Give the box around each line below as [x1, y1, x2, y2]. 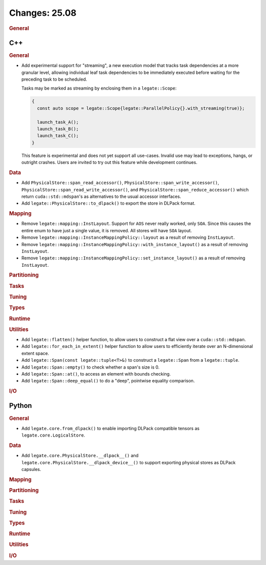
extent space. [21, 350, 49, 356]
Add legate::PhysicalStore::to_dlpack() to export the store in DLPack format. [21, 200, 196, 206]
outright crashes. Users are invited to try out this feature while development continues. [21, 159, 198, 165]
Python [9, 402, 32, 410]
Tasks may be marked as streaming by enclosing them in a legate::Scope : [21, 85, 177, 91]
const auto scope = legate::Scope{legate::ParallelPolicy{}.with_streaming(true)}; [37, 105, 245, 111]
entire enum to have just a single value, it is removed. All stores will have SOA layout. [21, 227, 192, 233]
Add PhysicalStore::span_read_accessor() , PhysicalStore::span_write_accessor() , [21, 180, 219, 186]
